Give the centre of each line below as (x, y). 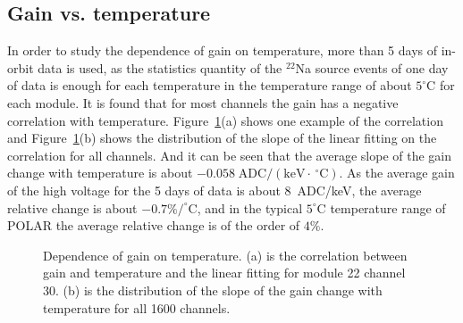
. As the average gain (397, 173)
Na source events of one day (372, 67)
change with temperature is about (100, 173)
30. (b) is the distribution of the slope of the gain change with (213, 290)
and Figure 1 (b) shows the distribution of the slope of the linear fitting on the (222, 138)
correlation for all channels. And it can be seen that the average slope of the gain (229, 155)
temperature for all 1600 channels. (137, 307)
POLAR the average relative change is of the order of (154, 225)
